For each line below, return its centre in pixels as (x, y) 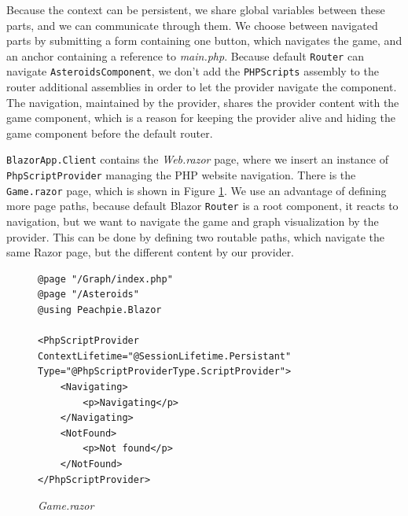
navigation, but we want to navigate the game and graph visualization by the (193, 221)
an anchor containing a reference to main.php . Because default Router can (185, 55)
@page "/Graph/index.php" (105, 279)
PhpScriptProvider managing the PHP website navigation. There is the (181, 175)
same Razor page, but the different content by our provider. (151, 252)
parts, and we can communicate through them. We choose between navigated (192, 25)
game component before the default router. (110, 133)
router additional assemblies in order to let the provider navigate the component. (202, 87)
